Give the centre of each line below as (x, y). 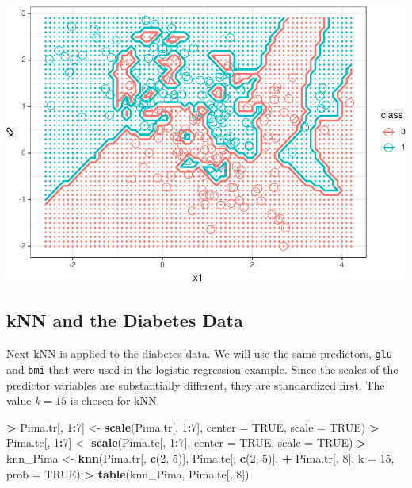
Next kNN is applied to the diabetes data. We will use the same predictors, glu (200, 354)
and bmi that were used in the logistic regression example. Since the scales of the (202, 369)
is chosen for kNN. (115, 400)
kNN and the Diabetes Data (125, 320)
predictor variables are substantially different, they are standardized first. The (196, 384)
